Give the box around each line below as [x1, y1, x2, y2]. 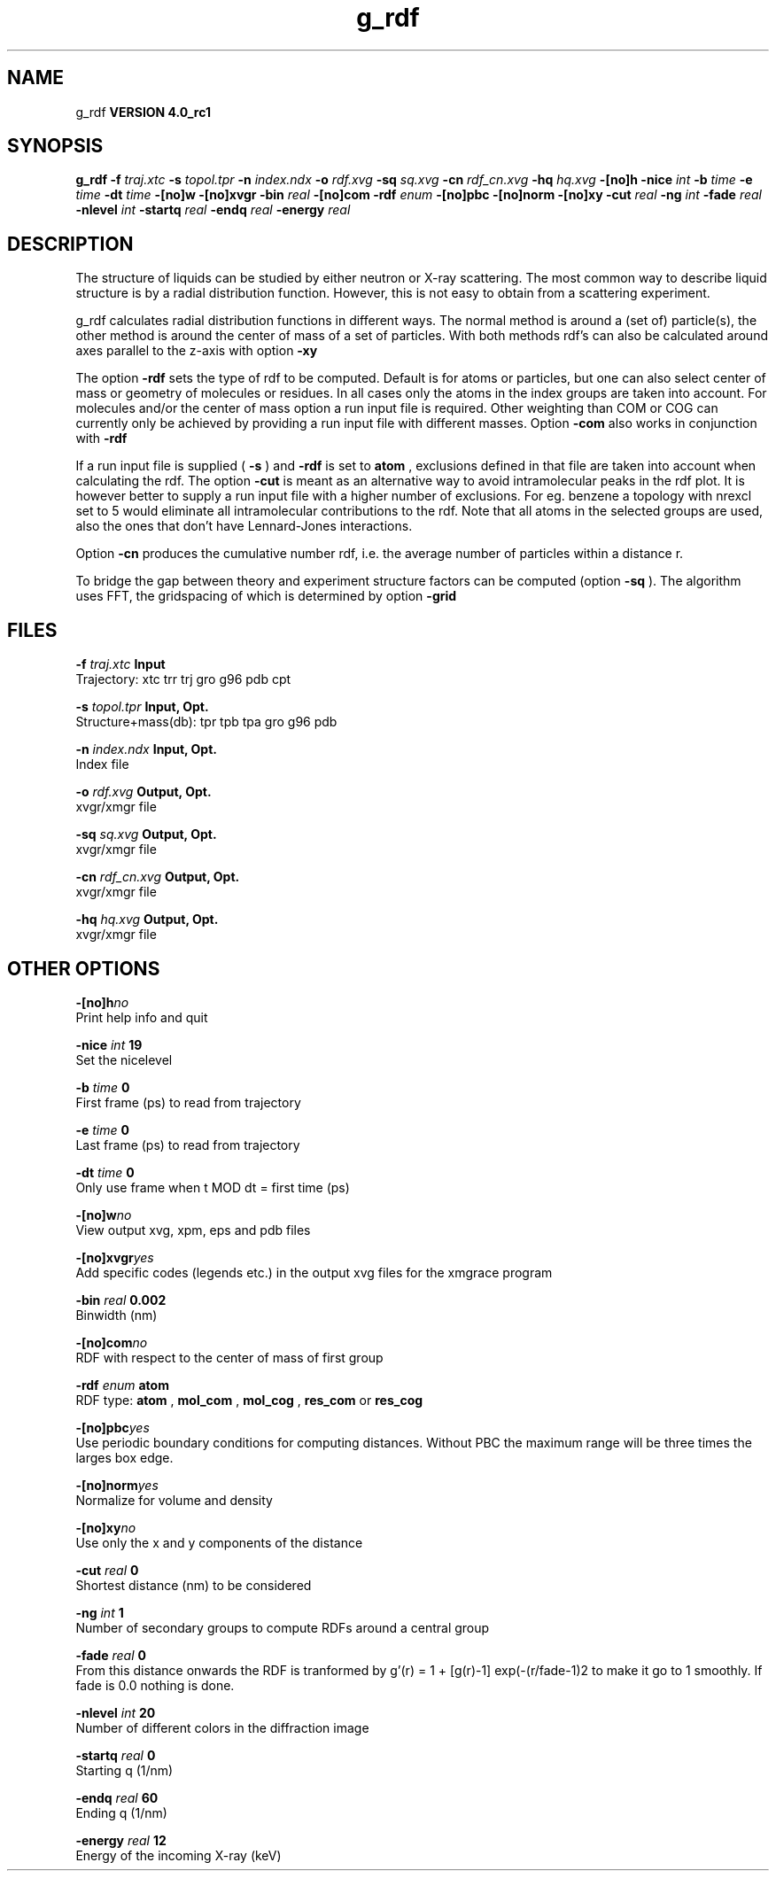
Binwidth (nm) [75, 1307, 158, 1323]
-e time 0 [75, 1121, 129, 1137]
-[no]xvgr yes [75, 1249, 154, 1265]
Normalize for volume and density [75, 1492, 273, 1508]
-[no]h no [75, 994, 129, 1010]
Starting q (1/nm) [75, 1762, 174, 1778]
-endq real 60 [75, 1789, 159, 1805]
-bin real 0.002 [75, 1292, 167, 1308]
